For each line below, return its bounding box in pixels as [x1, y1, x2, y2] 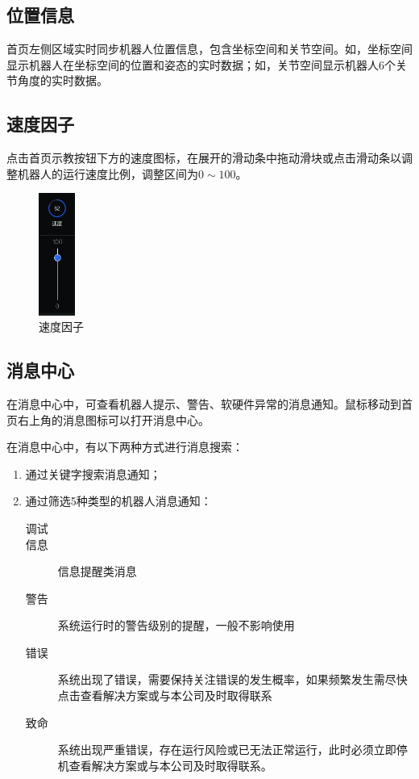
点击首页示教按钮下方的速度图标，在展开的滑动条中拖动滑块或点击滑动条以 [6, 149, 401, 166]
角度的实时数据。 [17, 72, 108, 89]
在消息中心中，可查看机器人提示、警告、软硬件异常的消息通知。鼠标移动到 [6, 395, 401, 412]
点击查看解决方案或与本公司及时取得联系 [57, 687, 272, 704]
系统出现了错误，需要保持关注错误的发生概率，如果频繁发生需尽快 [57, 671, 408, 688]
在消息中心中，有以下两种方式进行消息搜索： [6, 438, 243, 455]
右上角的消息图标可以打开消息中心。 [17, 411, 209, 428]
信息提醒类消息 [57, 563, 137, 580]
